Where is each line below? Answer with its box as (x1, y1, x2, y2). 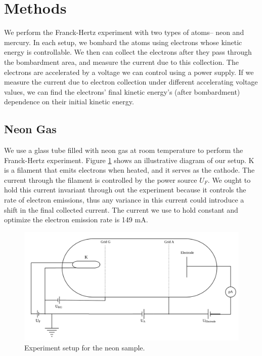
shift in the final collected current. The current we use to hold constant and (4, 204, 238, 215)
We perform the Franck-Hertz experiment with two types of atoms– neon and (4, 27, 244, 37)
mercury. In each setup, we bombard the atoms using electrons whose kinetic (4, 36, 242, 47)
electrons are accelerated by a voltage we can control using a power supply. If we (4, 66, 254, 77)
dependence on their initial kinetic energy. (4, 96, 134, 107)
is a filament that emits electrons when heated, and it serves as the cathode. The (4, 165, 255, 175)
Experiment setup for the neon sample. (24, 342, 145, 352)
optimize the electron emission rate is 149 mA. (4, 214, 148, 225)
